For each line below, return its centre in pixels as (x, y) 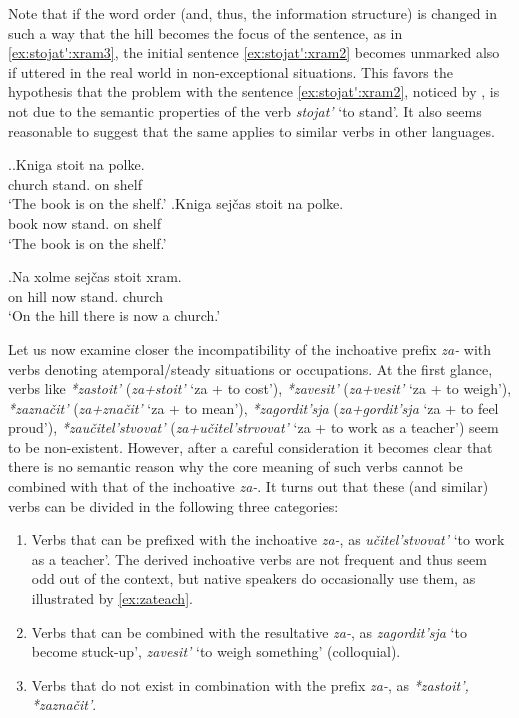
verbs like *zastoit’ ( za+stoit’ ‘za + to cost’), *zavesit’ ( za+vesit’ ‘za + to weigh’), (260, 388)
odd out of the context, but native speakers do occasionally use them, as (253, 578)
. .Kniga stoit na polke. (76, 164)
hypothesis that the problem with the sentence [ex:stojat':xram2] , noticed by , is (254, 91)
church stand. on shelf (75, 183)
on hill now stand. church (85, 295)
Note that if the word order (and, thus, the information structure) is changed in (252, 13)
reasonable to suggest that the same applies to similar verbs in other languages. (251, 130)
